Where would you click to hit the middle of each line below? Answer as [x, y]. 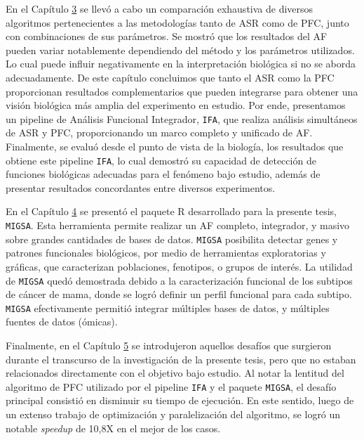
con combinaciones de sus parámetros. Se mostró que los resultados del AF [167, 36]
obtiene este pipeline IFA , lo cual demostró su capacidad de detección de [161, 160]
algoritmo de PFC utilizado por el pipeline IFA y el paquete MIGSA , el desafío [171, 386]
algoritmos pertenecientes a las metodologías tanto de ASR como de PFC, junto [177, 22]
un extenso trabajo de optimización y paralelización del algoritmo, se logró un [173, 414]
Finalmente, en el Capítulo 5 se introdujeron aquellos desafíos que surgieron [169, 345]
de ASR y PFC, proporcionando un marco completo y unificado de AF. [159, 132]
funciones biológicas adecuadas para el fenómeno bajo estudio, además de [163, 174]
